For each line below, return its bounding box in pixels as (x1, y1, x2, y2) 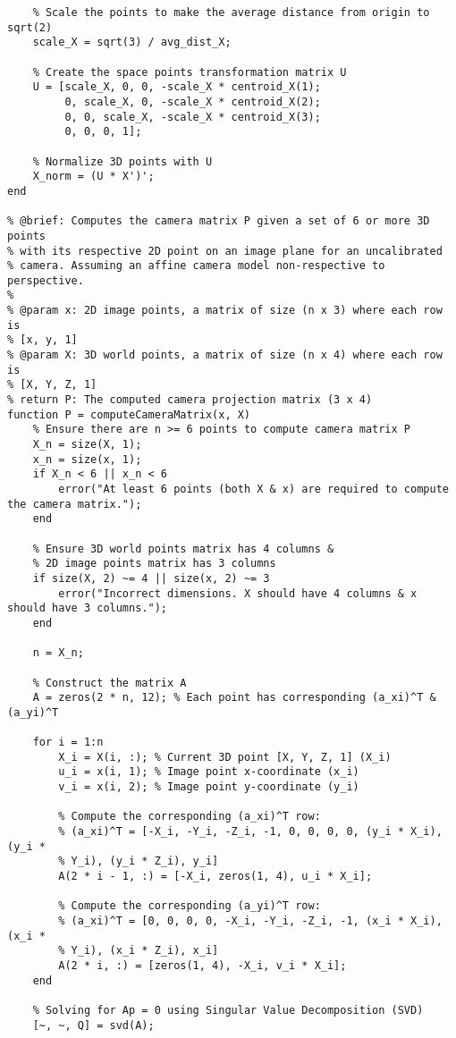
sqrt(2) (7, 21, 53, 34)
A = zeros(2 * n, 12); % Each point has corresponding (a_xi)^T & (32, 691, 436, 705)
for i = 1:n (32, 736, 104, 749)
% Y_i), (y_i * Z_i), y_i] (58, 855, 219, 868)
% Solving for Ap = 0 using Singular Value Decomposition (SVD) (32, 1003, 424, 1017)
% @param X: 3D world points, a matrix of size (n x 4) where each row (7, 349, 443, 362)
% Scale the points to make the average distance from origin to (32, 6, 430, 19)
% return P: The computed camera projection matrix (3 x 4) (7, 393, 373, 407)
